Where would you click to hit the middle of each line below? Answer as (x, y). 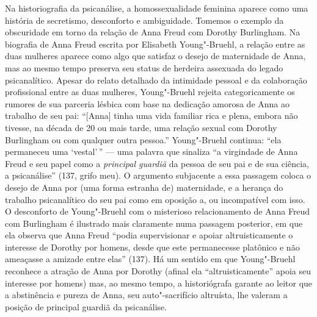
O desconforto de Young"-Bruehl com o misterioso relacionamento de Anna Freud (158, 211)
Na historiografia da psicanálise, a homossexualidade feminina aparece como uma (157, 8)
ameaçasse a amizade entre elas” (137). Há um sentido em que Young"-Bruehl (150, 259)
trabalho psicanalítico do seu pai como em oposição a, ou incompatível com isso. (155, 199)
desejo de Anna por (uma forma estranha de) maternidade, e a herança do (144, 187)
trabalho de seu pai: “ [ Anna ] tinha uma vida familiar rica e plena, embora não (151, 116)
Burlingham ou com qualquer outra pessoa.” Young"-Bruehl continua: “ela (143, 139)
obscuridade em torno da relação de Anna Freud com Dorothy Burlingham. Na (153, 32)
